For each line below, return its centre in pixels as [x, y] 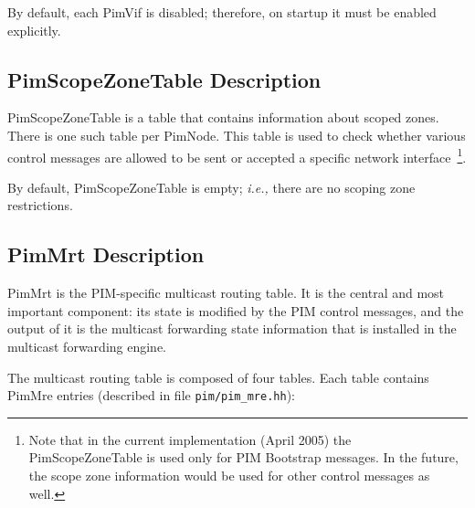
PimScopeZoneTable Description [164, 79]
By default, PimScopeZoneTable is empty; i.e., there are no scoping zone [211, 187]
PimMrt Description [106, 254]
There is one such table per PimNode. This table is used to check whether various [237, 135]
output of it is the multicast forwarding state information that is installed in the [232, 328]
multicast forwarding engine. [87, 346]
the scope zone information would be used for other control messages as [229, 476]
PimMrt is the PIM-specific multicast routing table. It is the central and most [226, 293]
